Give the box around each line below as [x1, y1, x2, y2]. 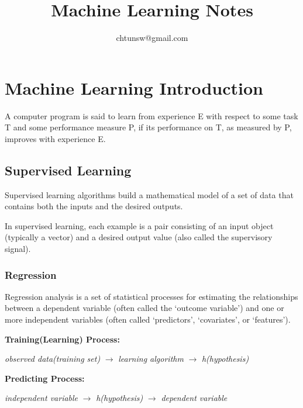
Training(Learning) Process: [5, 333, 120, 345]
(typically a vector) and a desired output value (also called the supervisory [5, 231, 273, 243]
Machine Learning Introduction [5, 75, 263, 99]
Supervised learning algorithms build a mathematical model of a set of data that [5, 188, 294, 200]
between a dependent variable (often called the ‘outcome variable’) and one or [5, 302, 284, 314]
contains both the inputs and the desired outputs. [5, 200, 183, 212]
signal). [5, 243, 31, 255]
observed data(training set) [5, 352, 101, 365]
